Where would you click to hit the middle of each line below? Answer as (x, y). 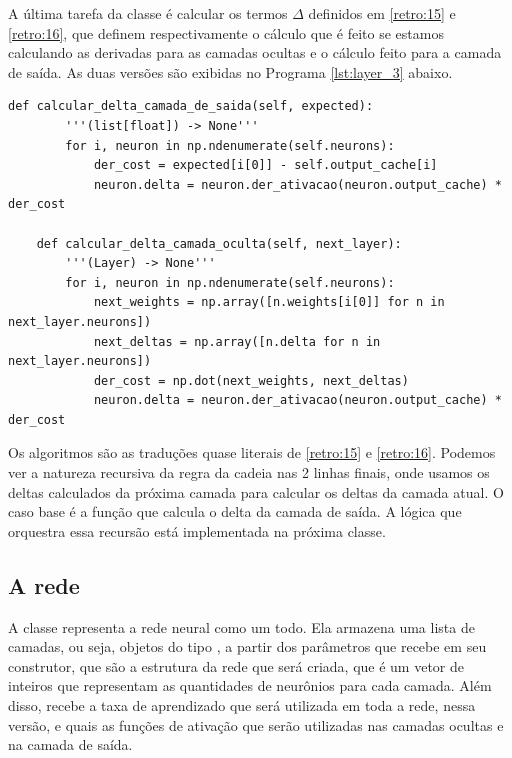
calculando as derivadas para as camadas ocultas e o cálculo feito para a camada (255, 52)
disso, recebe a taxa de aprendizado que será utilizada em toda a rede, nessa (242, 705)
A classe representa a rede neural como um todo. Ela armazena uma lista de (241, 626)
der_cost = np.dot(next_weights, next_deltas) (251, 380)
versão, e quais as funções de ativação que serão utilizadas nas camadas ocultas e (256, 724)
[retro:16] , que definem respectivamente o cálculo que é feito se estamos (226, 32)
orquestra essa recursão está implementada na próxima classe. (197, 530)
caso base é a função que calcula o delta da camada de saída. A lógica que (235, 511)
